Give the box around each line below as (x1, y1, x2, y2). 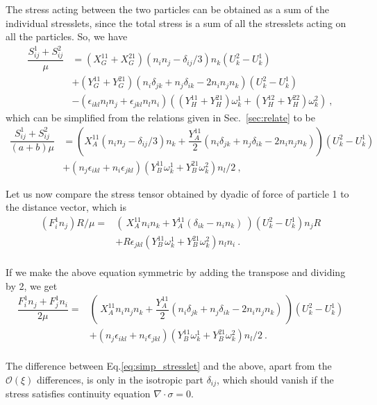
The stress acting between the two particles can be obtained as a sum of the (6, 2, 329, 16)
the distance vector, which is (6, 200, 127, 214)
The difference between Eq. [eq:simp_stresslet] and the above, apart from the (6, 359, 332, 373)
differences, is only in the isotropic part (37, 372, 203, 386)
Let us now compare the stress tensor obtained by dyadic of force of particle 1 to (6, 186, 349, 200)
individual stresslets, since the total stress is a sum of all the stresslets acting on (6, 15, 346, 30)
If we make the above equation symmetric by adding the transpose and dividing (6, 265, 346, 279)
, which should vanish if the (217, 372, 334, 386)
